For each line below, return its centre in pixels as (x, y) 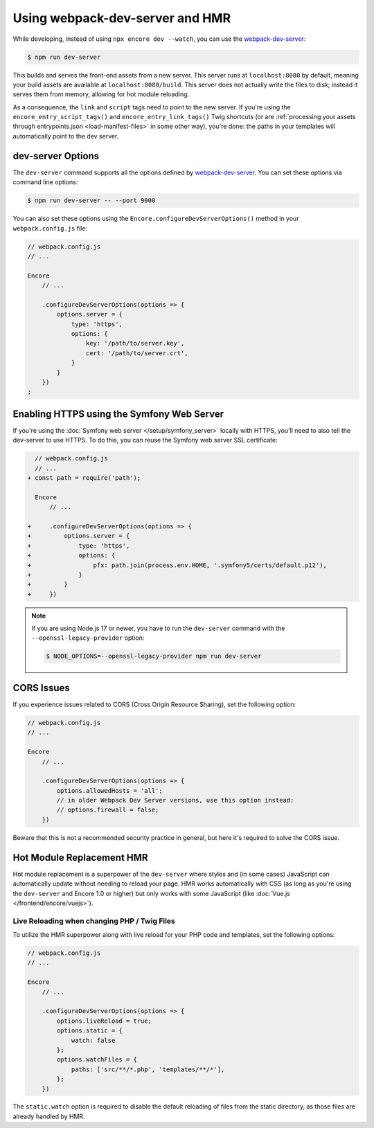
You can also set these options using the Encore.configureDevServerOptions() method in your (156, 219)
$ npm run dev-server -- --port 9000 (91, 200)
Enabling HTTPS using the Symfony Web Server (118, 414)
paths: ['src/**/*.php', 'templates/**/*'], (148, 1069)
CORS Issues (41, 688)
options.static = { (89, 1031)
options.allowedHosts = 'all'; (109, 790)
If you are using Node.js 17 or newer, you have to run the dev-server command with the (158, 628)
